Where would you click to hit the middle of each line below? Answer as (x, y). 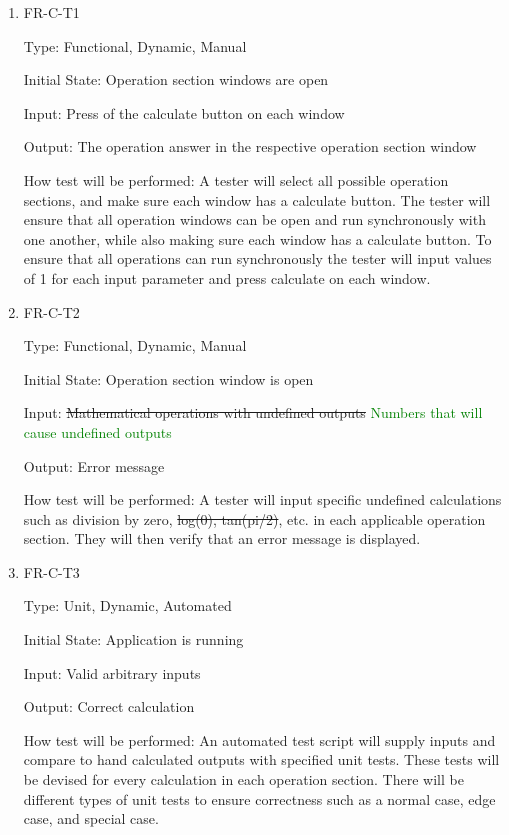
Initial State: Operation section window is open (168, 378)
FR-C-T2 (51, 311)
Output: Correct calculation (109, 706)
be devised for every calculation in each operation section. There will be (243, 779)
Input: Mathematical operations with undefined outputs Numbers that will (253, 412)
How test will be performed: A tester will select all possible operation (236, 179)
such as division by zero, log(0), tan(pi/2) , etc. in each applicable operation (254, 518)
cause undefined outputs (97, 431)
